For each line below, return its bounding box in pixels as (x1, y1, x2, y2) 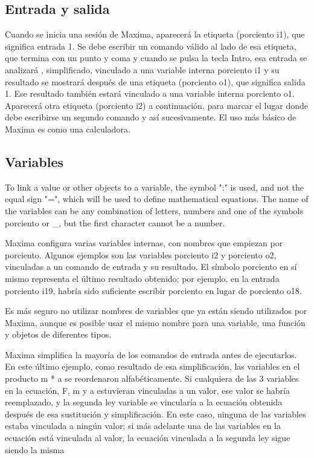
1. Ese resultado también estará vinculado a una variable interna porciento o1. (5, 87, 295, 100)
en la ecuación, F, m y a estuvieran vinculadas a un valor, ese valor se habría (5, 384, 290, 396)
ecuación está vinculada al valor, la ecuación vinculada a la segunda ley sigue (5, 431, 290, 444)
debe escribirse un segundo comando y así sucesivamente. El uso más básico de (5, 111, 296, 123)
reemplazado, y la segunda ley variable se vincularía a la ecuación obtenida (5, 396, 283, 408)
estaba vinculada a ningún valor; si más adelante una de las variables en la (5, 419, 281, 432)
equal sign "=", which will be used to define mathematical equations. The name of (5, 192, 309, 205)
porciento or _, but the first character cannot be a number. (5, 216, 225, 229)
